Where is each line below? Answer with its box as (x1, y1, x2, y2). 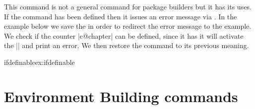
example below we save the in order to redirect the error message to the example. (4, 21, 252, 31)
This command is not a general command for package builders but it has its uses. (4, 1, 252, 11)
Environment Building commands (4, 86, 238, 106)
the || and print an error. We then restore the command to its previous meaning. (4, 40, 249, 51)
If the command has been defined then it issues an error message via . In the (4, 11, 237, 21)
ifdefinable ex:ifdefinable (4, 56, 75, 67)
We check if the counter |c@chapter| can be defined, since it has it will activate (4, 30, 244, 41)
